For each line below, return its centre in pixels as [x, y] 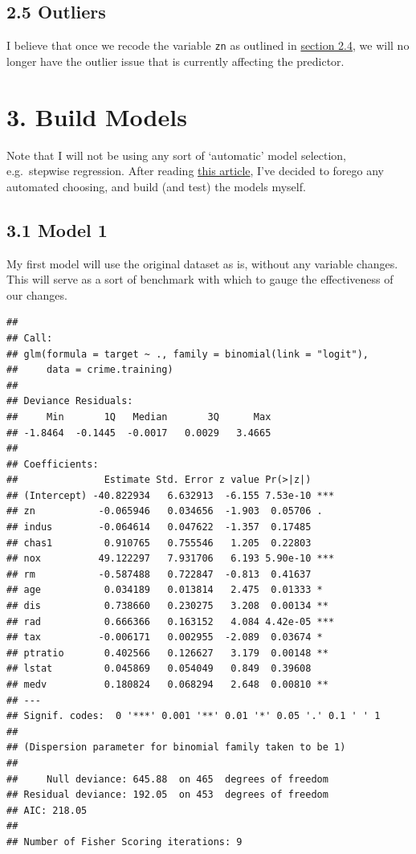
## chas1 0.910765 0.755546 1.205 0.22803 [159, 543]
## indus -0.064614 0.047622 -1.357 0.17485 [159, 527]
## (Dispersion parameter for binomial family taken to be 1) [176, 748]
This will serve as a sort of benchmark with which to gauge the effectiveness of [200, 279]
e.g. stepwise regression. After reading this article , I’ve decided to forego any [195, 171]
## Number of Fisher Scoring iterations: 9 [124, 842]
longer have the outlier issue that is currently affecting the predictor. [175, 61]
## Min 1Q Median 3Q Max [139, 417]
